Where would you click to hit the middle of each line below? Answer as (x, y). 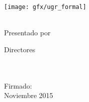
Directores (20, 49)
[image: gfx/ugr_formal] (45, 7)
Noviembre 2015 (29, 95)
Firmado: (18, 85)
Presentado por (27, 33)
